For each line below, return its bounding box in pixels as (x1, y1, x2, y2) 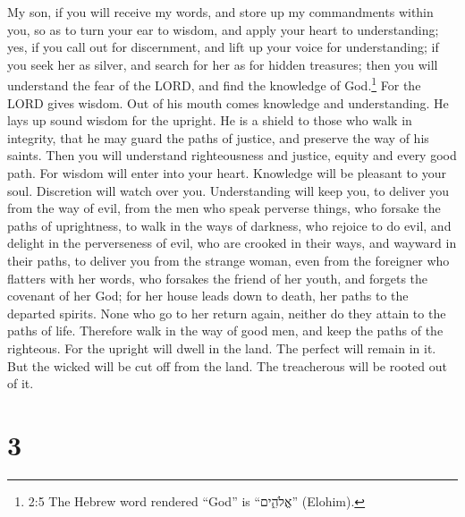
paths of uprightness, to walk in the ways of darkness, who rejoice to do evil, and (7, 216, 452, 234)
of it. (7, 374, 34, 393)
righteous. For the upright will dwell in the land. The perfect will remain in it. (7, 338, 436, 357)
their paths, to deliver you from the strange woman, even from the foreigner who (7, 250, 450, 269)
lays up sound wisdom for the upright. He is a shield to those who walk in (7, 111, 412, 130)
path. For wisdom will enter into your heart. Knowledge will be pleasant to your (7, 164, 446, 182)
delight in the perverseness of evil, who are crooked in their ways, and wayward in (7, 233, 457, 252)
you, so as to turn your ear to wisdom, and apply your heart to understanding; (7, 20, 439, 38)
